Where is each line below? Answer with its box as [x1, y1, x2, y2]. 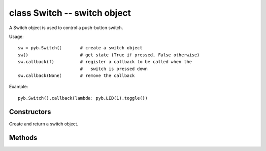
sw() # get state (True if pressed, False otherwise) [18, 52, 200, 58]
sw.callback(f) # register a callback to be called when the [18, 59, 192, 65]
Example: [9, 84, 28, 90]
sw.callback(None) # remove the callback [18, 73, 135, 78]
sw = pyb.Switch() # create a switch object [18, 45, 143, 51]
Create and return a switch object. [9, 121, 79, 127]
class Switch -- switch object [9, 7, 131, 18]
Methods [9, 134, 37, 142]
